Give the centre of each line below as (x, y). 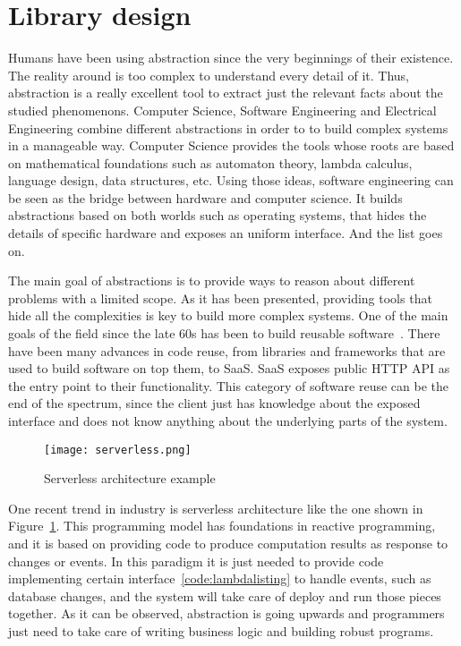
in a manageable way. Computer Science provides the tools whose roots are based (231, 145)
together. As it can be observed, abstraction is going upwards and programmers (226, 613)
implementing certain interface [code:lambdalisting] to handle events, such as (220, 578)
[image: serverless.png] (118, 450)
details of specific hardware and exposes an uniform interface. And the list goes (226, 233)
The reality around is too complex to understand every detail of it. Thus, (209, 75)
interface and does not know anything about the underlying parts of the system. (228, 421)
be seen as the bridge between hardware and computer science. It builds (205, 197)
